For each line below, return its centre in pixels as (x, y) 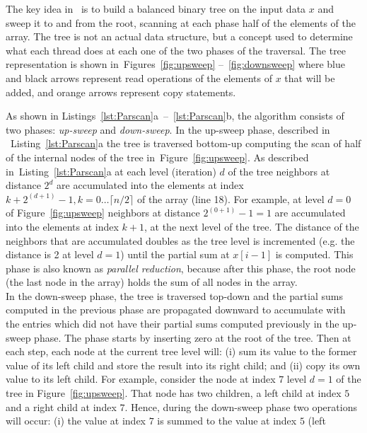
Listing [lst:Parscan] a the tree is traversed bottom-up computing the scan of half (186, 143)
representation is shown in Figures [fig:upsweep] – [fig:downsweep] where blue (175, 64)
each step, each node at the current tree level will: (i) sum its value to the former (181, 351)
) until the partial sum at (175, 254)
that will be (310, 77)
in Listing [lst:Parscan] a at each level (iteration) (111, 171)
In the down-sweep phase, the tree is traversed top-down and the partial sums (174, 295)
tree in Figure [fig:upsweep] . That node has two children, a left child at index (174, 393)
